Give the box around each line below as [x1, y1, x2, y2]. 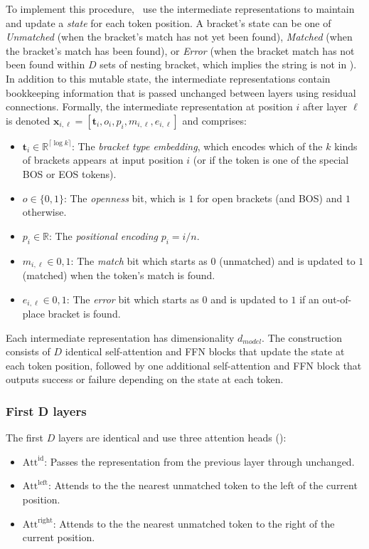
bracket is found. [48, 306, 121, 321]
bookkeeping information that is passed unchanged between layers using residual [6, 85, 356, 100]
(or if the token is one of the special [193, 152, 349, 167]
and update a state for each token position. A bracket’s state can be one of [6, 15, 331, 30]
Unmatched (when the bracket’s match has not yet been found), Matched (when [6, 29, 353, 44]
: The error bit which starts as [66, 291, 199, 306]
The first [6, 430, 44, 445]
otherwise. [22, 204, 67, 219]
